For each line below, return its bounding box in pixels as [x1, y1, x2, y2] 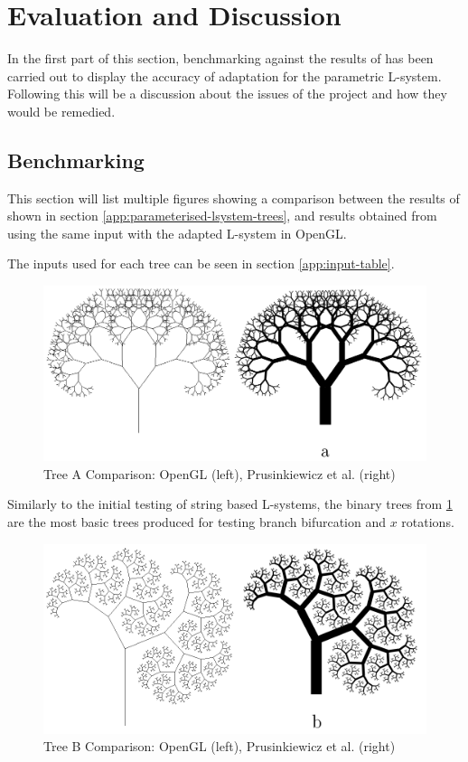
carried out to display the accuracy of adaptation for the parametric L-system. [7, 66, 442, 85]
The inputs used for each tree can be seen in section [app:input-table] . [7, 254, 395, 273]
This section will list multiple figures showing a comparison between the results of [7, 188, 460, 207]
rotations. [401, 513, 454, 532]
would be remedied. [7, 101, 116, 120]
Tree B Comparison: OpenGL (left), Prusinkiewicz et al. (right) [43, 737, 396, 756]
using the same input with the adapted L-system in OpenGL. [7, 223, 347, 242]
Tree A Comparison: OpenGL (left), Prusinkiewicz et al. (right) [43, 464, 396, 483]
